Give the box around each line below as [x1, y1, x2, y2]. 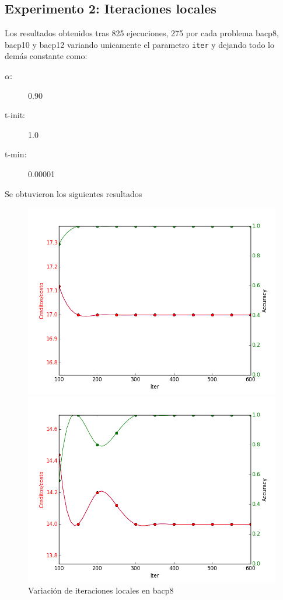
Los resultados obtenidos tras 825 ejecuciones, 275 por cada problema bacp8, [5, 27, 279, 39]
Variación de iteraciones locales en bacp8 [28, 584, 174, 596]
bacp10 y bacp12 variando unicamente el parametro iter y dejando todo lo [5, 38, 274, 50]
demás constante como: [5, 50, 88, 62]
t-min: [5, 148, 27, 160]
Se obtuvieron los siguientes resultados [5, 187, 142, 199]
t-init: [5, 109, 26, 121]
